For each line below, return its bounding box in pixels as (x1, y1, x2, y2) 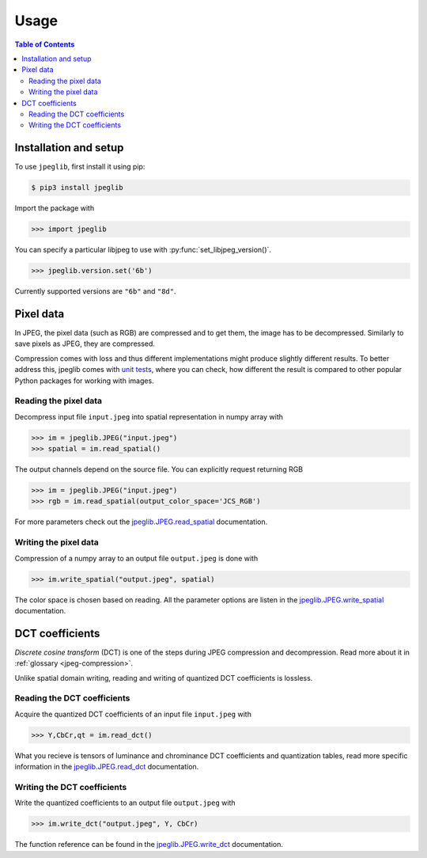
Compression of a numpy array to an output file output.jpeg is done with (14, 553, 259, 563)
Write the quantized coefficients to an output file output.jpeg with (14, 798, 236, 807)
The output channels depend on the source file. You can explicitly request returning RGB (14, 465, 304, 474)
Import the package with (14, 203, 95, 213)
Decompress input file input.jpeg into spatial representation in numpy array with (14, 412, 284, 421)
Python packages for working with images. (14, 376, 154, 385)
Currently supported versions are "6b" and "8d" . (14, 287, 176, 296)
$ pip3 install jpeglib (31, 183, 124, 192)
